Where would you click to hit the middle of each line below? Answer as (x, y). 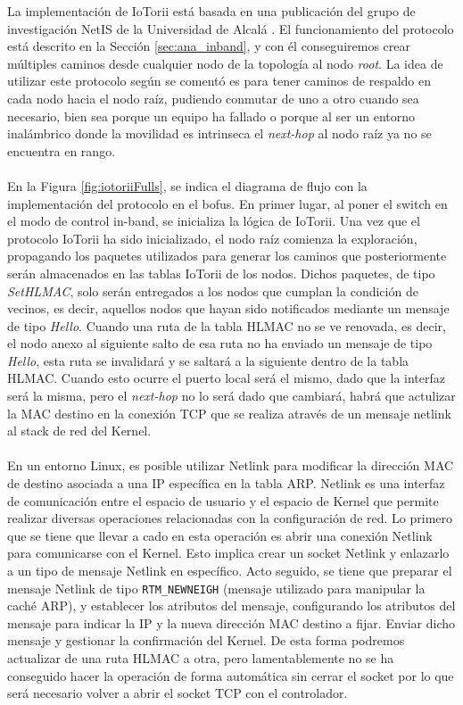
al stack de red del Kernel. (79, 431)
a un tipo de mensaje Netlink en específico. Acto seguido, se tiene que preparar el (230, 570)
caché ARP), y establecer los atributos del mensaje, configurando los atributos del (231, 605)
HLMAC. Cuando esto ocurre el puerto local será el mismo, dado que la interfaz (226, 378)
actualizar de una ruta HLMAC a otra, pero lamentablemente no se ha (201, 658)
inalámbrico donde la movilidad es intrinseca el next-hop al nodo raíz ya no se (219, 133)
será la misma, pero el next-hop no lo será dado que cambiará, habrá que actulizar (231, 396)
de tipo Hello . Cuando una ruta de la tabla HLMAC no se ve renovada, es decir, (227, 325)
